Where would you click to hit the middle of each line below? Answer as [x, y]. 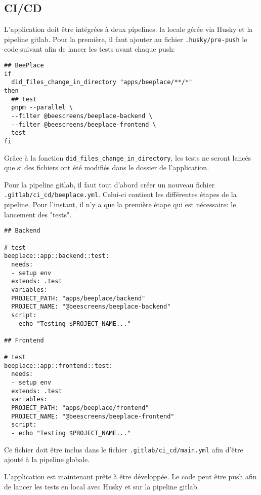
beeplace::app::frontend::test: [58, 366]
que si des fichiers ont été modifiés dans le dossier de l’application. [107, 167]
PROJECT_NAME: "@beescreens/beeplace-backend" [91, 307]
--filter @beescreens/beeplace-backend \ [82, 116]
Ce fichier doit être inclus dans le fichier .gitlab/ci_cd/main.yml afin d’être [124, 449]
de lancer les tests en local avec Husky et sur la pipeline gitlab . [102, 486]
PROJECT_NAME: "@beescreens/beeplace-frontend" [93, 416]
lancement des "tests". [38, 214]
